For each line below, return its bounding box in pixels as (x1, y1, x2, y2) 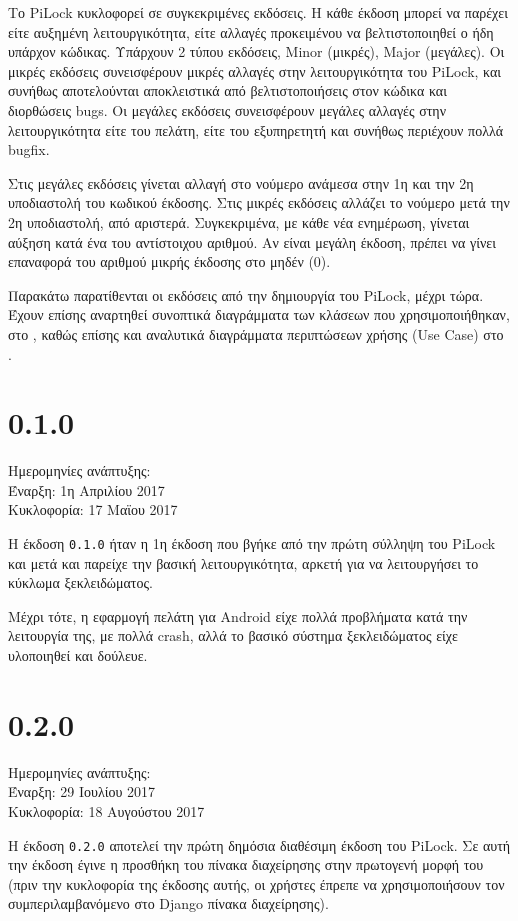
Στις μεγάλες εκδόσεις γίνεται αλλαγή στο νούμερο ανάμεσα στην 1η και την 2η (8, 172, 474, 193)
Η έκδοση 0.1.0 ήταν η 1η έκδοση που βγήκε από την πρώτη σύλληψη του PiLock (8, 533, 496, 553)
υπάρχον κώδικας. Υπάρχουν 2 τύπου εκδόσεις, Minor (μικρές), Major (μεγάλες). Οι (8, 41, 505, 62)
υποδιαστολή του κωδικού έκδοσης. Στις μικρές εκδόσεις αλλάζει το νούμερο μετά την (8, 192, 510, 213)
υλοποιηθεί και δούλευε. (8, 645, 148, 666)
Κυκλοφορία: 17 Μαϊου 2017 (8, 499, 178, 520)
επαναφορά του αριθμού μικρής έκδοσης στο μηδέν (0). (8, 251, 331, 272)
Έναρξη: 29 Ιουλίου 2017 (8, 781, 156, 802)
